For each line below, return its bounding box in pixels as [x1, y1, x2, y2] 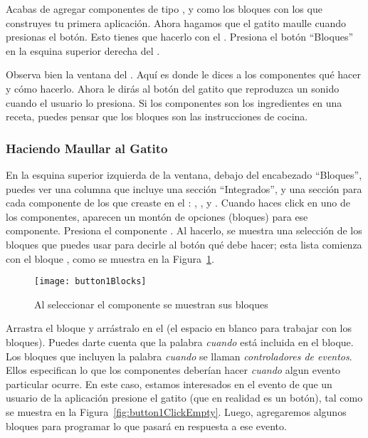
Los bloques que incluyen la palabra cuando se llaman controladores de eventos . [6, 348, 352, 363]
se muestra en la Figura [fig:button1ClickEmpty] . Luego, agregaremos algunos [6, 404, 347, 419]
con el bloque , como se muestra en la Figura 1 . [6, 251, 214, 266]
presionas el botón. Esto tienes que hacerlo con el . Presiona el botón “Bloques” [6, 29, 354, 44]
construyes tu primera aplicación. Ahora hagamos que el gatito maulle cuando [6, 15, 346, 30]
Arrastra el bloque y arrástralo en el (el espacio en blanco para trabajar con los [6, 320, 352, 335]
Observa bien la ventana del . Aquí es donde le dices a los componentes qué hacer [6, 67, 361, 82]
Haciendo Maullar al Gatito [6, 139, 168, 157]
